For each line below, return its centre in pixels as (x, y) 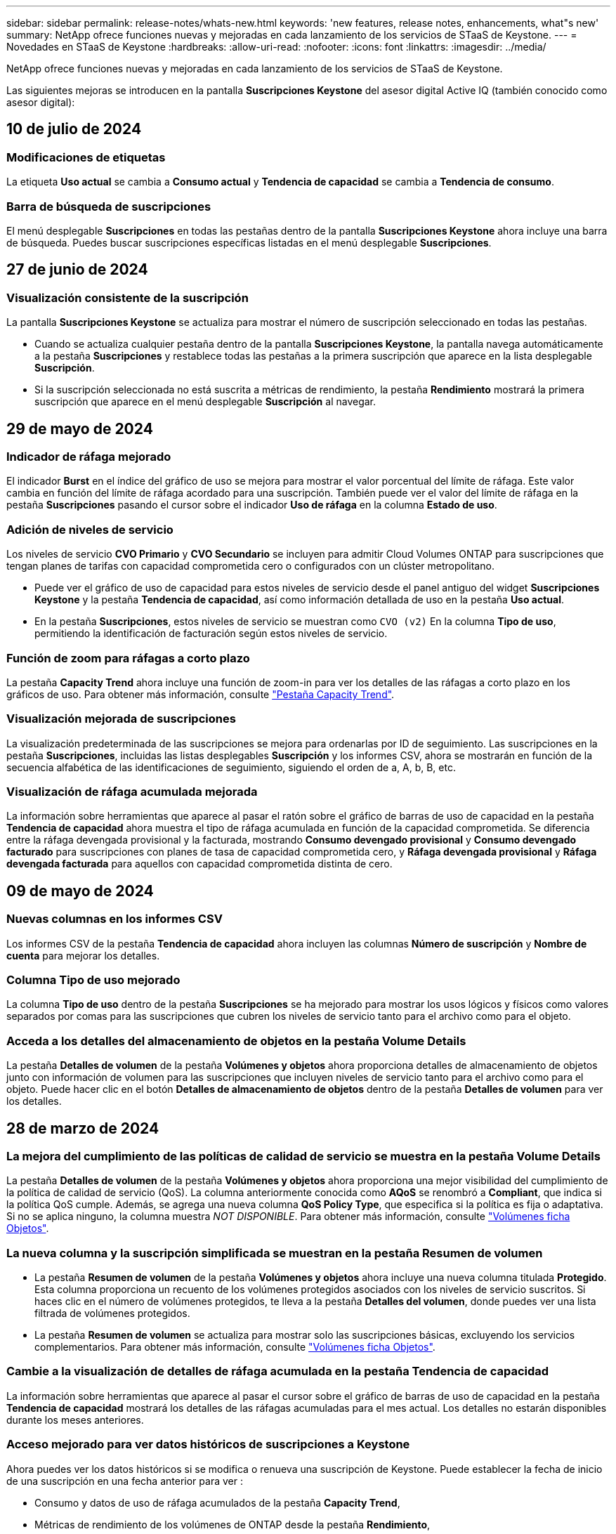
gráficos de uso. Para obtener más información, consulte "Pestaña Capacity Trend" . (201, 694)
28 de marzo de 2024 (83, 1128)
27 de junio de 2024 (77, 270)
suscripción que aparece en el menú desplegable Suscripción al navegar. (205, 402)
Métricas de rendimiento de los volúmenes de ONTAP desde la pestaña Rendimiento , (232, 1524)
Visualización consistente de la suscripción (127, 297)
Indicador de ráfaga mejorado (89, 457)
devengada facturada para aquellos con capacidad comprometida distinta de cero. (199, 864)
